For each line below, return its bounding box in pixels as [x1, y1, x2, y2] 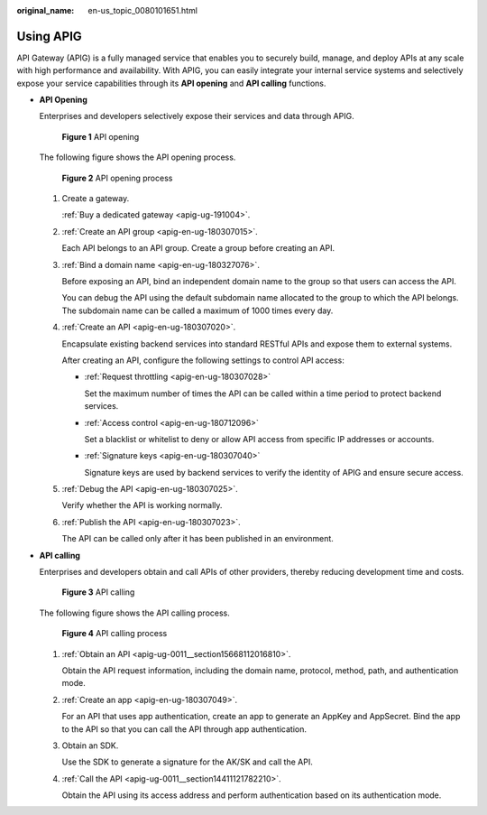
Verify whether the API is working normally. [61, 500, 223, 511]
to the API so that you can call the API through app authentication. [61, 723, 307, 735]
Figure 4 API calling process [61, 628, 168, 639]
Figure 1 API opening [61, 131, 140, 142]
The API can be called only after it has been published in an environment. [61, 533, 334, 544]
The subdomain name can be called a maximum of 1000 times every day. [61, 305, 334, 316]
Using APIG [16, 28, 83, 44]
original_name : [16, 5, 75, 15]
